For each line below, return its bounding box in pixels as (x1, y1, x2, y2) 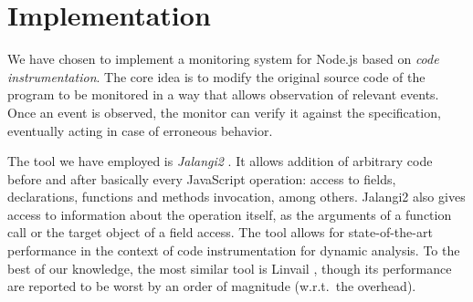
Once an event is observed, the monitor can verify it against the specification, (7, 102, 441, 121)
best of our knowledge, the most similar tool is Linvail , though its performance (7, 258, 452, 277)
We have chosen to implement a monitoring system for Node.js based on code (7, 49, 439, 68)
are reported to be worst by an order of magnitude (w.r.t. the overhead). (7, 276, 416, 296)
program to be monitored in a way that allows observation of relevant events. (7, 85, 439, 104)
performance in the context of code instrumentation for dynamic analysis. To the (7, 241, 460, 260)
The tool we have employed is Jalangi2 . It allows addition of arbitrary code (7, 151, 433, 171)
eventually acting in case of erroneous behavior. (7, 120, 273, 140)
